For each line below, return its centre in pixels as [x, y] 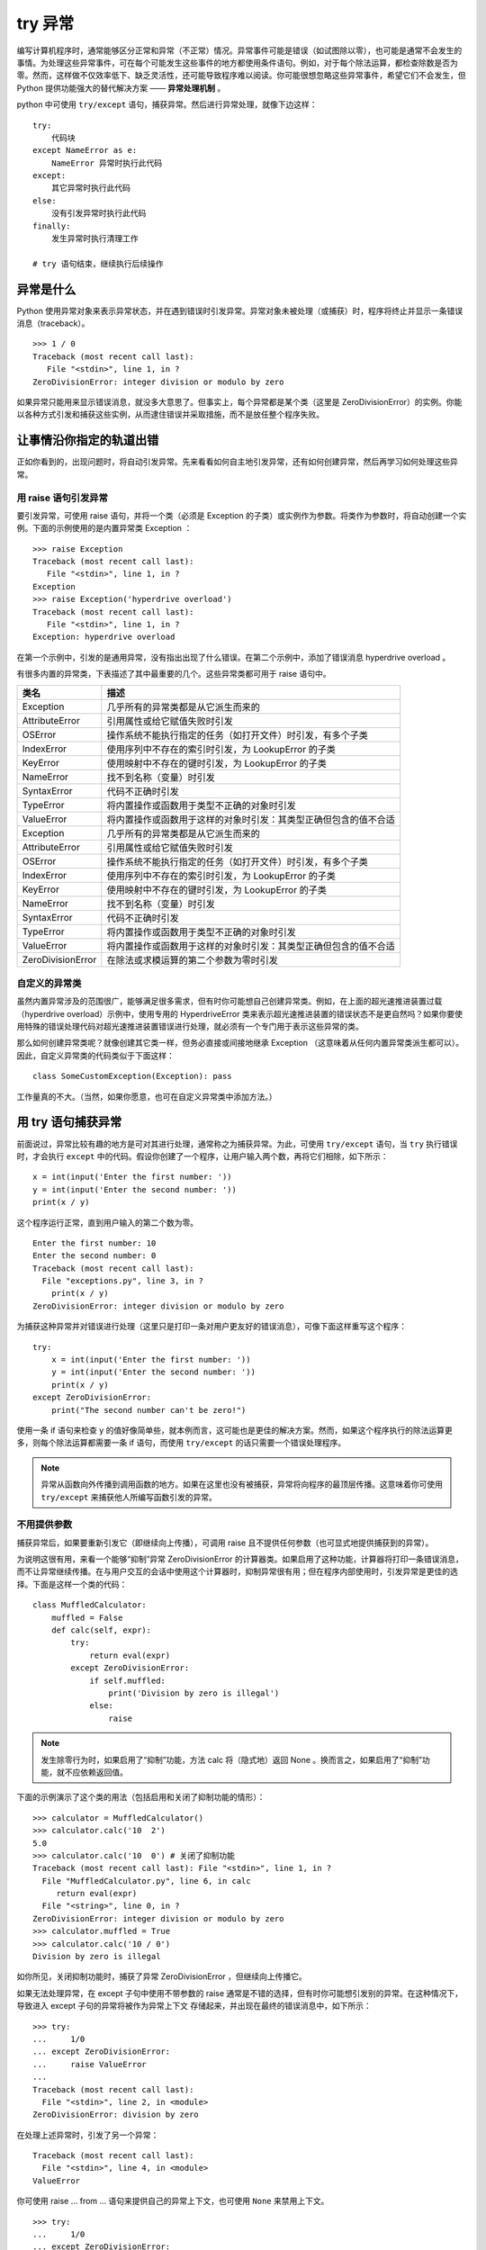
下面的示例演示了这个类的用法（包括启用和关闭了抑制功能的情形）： [141, 1797]
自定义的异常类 [49, 983]
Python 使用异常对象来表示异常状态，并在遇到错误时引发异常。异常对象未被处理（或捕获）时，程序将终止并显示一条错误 [240, 310]
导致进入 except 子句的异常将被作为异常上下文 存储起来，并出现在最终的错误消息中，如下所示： [194, 2006]
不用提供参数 [45, 1525]
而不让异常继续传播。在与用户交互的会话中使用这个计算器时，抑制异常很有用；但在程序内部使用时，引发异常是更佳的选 [237, 1571]
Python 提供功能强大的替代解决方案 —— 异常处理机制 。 [121, 88]
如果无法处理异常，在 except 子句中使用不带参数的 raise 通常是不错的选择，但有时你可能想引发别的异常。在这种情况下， [240, 1993]
